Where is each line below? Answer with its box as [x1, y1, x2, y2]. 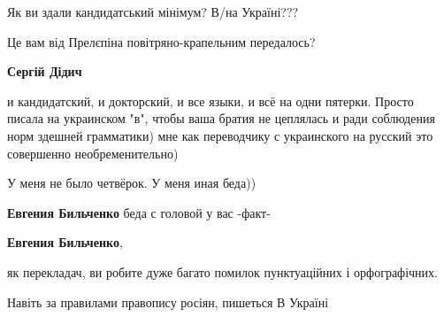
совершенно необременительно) [7, 143, 179, 162]
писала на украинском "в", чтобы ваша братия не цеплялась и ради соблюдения [7, 109, 435, 128]
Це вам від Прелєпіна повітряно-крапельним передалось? [7, 32, 316, 50]
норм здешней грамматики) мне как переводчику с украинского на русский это [7, 126, 433, 144]
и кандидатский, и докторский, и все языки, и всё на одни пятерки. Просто [7, 91, 414, 110]
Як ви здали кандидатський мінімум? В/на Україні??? [7, 3, 299, 20]
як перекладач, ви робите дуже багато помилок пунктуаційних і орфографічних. [7, 262, 438, 281]
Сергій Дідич [7, 62, 82, 81]
